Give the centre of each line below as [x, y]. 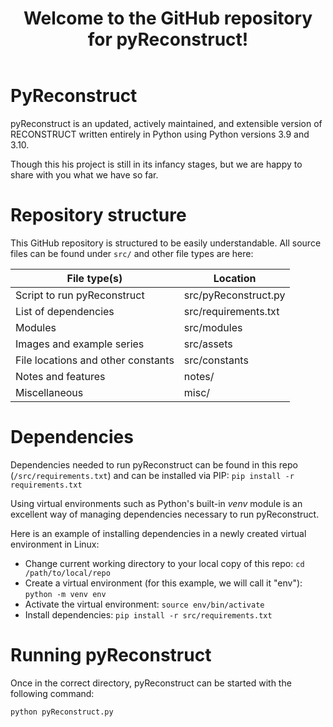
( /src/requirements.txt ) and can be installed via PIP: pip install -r [152, 475]
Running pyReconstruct [111, 655]
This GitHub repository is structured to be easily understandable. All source [166, 243]
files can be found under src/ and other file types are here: [132, 253]
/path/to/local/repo [67, 573]
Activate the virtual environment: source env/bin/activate [144, 604]
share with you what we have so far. [84, 174]
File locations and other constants [95, 360]
